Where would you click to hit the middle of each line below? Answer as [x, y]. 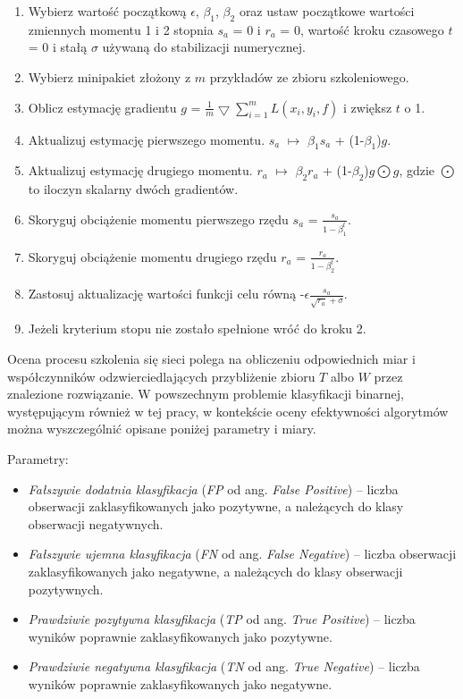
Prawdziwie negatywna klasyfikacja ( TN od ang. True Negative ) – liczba [224, 666]
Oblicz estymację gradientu [102, 107]
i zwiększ [368, 107]
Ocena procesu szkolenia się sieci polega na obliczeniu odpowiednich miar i [211, 358]
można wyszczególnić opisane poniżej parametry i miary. [162, 429]
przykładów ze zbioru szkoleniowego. [309, 76]
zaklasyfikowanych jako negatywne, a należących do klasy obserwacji [215, 571]
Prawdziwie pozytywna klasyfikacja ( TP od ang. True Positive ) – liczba [222, 619]
